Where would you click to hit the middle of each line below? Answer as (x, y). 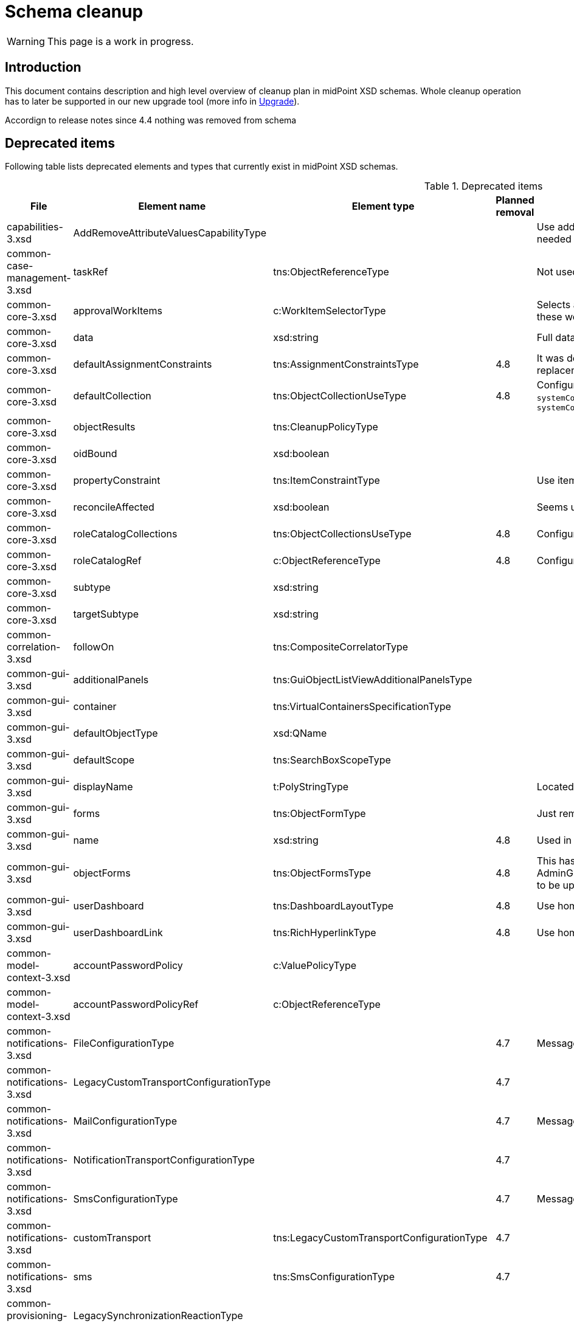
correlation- (34, 647)
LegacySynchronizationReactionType (158, 1316)
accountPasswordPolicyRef (136, 1005)
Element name (172, 206)
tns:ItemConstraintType (327, 481)
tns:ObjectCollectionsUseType (342, 534)
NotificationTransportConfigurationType (164, 1160)
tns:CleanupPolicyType (326, 427)
